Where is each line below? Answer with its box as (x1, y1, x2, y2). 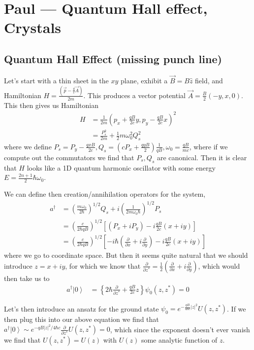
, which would (198, 260, 240, 271)
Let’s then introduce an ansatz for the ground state (4, 303, 159, 314)
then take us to (4, 273, 50, 283)
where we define (4, 141, 52, 151)
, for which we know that (65, 260, 141, 271)
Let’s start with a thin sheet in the (4, 75, 109, 85)
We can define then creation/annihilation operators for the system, (4, 189, 206, 199)
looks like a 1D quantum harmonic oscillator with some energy (27, 162, 216, 173)
